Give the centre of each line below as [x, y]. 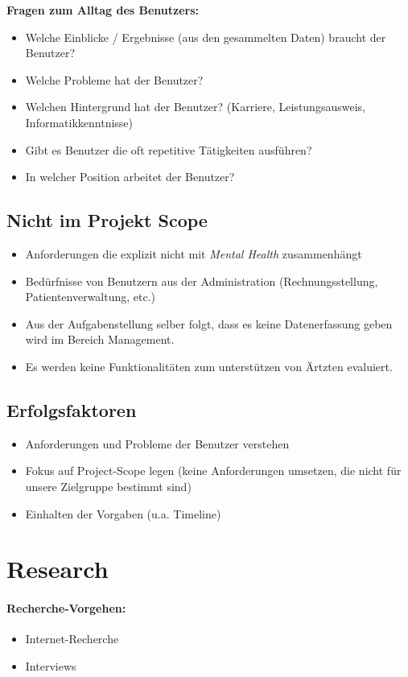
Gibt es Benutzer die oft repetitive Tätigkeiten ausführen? [169, 149]
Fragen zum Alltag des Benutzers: [103, 10]
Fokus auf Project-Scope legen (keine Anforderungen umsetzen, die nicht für [213, 471]
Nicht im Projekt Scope [107, 220]
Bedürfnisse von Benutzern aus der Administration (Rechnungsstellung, [202, 281]
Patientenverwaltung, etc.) [91, 297]
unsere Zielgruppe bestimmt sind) [108, 486]
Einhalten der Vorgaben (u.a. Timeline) [123, 513]
